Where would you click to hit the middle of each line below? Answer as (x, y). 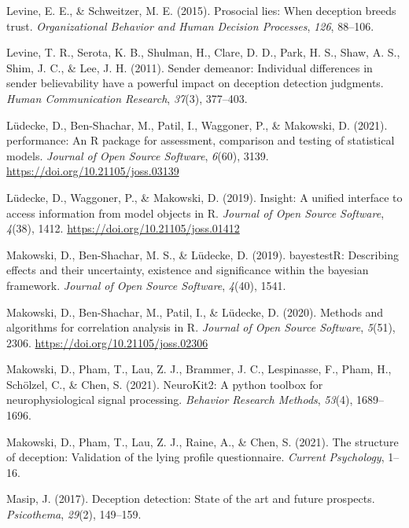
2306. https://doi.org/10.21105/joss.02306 (107, 342)
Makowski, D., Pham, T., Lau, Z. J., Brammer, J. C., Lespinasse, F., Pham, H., (199, 369)
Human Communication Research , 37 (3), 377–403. (127, 98)
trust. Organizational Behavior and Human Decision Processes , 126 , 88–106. (190, 26)
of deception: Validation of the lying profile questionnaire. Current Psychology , (195, 457)
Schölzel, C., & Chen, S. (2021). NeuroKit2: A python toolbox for (165, 384)
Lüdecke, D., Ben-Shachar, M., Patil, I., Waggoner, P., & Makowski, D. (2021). (197, 125)
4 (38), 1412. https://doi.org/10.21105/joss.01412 (123, 228)
